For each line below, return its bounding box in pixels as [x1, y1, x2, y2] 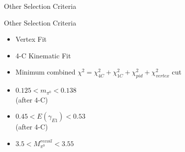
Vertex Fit [15, 34, 47, 44]
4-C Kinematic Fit [15, 50, 71, 60]
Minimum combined [15, 67, 76, 77]
